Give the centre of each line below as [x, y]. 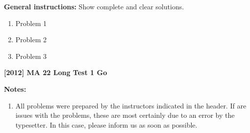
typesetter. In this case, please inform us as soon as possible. [106, 124]
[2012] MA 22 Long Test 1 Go [56, 72]
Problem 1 [31, 23]
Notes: [15, 89]
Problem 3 [31, 56]
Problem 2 [31, 40]
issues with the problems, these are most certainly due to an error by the [125, 115]
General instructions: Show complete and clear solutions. [94, 6]
